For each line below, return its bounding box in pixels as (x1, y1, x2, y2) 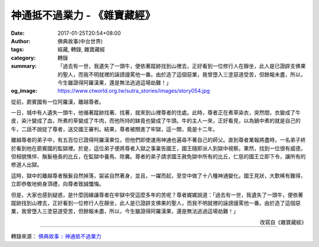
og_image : (11, 87, 38, 95)
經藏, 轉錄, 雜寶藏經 (57, 46, 105, 53)
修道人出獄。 (11, 161, 43, 168)
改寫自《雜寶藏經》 (260, 219, 307, 226)
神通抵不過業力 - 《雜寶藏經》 (11, 9, 156, 22)
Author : (11, 37, 31, 44)
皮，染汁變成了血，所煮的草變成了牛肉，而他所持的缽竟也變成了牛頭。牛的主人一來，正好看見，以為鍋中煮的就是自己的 (11, 117, 301, 124)
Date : (11, 30, 25, 37)
